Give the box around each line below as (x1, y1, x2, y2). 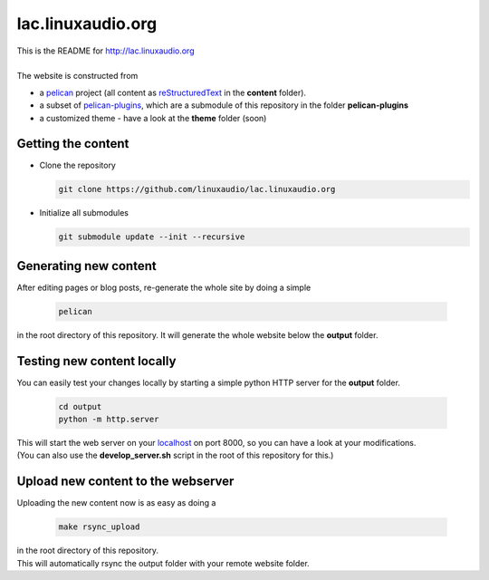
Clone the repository (39, 159, 117, 171)
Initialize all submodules (39, 208, 129, 218)
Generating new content (16, 258, 158, 274)
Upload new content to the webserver (16, 474, 235, 489)
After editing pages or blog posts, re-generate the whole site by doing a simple (16, 282, 312, 293)
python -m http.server (58, 414, 159, 425)
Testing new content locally (16, 353, 177, 369)
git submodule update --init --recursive (58, 232, 245, 242)
